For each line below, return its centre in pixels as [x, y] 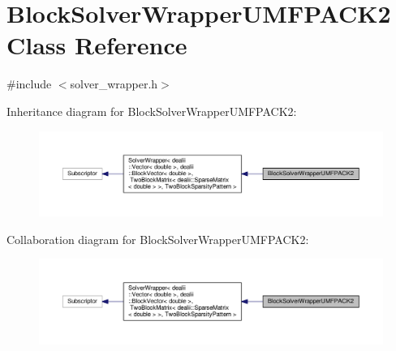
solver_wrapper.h [114, 84]
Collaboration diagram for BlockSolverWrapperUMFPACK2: [158, 239]
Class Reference [97, 45]
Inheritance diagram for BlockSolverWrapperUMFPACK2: [152, 111]
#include [29, 84]
